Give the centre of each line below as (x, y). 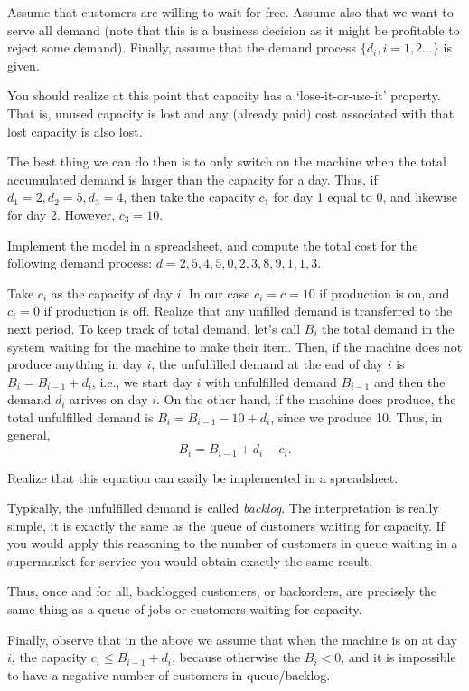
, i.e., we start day (142, 381)
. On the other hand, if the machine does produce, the (306, 399)
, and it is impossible (399, 657)
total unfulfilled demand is (80, 416)
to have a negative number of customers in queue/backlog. (169, 674)
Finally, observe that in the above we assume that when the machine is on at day (232, 639)
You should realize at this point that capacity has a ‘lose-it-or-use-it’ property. (224, 95)
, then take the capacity (189, 197)
